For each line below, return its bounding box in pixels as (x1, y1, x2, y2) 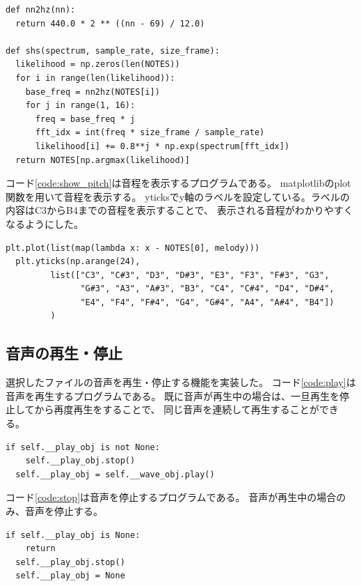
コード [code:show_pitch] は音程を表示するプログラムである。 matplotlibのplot (6, 176, 351, 190)
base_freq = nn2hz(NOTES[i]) (25, 86, 160, 97)
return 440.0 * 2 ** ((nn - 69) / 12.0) (15, 18, 205, 29)
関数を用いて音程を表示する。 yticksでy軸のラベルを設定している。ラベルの (6, 189, 350, 203)
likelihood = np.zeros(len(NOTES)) (15, 59, 180, 70)
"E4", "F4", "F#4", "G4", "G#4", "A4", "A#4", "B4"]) (80, 297, 335, 307)
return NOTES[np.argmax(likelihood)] (15, 155, 190, 165)
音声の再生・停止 (6, 342, 122, 364)
